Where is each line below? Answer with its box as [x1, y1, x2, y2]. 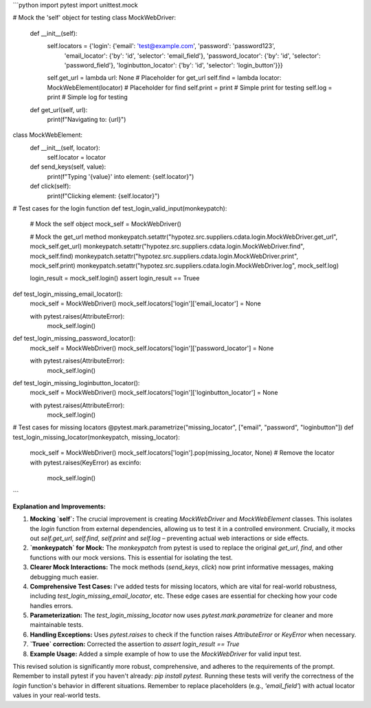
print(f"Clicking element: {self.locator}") [47, 191, 160, 200]
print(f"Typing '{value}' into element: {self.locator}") [47, 172, 194, 180]
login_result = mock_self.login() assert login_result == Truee [30, 274, 200, 282]
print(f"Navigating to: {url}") [47, 115, 126, 123]
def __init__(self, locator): [30, 143, 100, 151]
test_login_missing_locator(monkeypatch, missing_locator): [12, 433, 180, 441]
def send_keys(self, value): [30, 162, 106, 171]
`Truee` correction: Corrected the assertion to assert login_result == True [30, 640, 240, 648]
